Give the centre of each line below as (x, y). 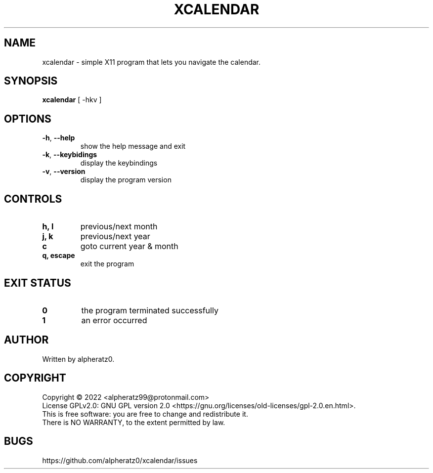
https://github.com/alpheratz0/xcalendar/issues (120, 460)
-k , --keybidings (70, 155)
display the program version (126, 180)
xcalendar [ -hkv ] (72, 100)
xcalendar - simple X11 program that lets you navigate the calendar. (152, 62)
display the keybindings (119, 163)
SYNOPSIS (31, 81)
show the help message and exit (133, 146)
